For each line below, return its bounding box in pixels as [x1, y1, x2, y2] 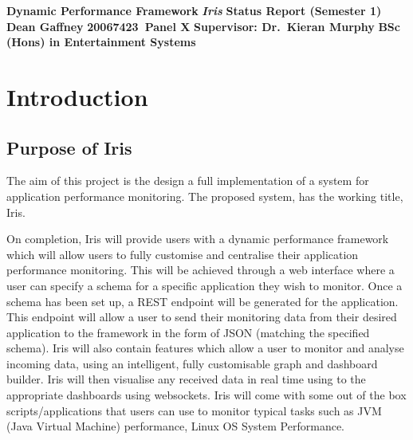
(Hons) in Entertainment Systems [6, 33, 196, 50]
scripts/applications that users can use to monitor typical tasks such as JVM [6, 402, 382, 418]
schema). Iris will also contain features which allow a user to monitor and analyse [6, 340, 404, 356]
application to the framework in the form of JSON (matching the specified [6, 324, 370, 340]
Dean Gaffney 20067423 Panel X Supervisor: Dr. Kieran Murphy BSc [6, 18, 400, 34]
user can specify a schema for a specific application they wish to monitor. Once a [6, 277, 403, 293]
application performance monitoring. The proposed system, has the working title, [6, 187, 403, 204]
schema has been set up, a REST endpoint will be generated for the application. [6, 293, 399, 309]
